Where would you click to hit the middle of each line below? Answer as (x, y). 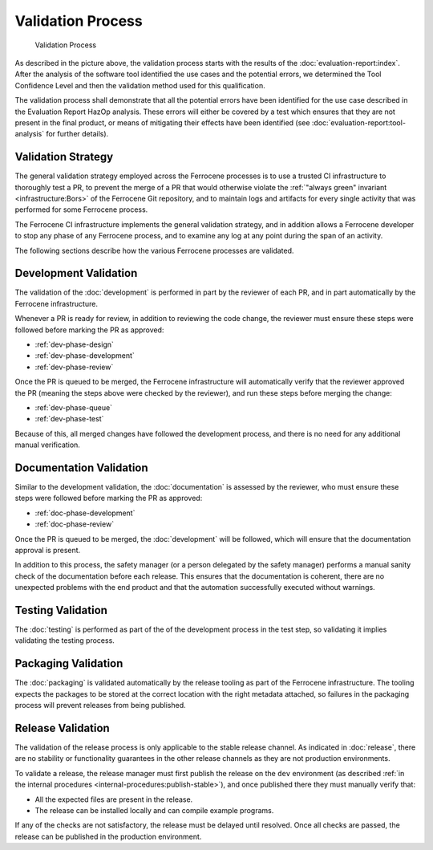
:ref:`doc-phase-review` (75, 524)
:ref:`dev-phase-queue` (73, 407)
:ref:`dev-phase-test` (69, 419)
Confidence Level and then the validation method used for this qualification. (140, 85)
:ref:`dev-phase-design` (74, 344)
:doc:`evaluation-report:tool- (359, 122)
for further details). (77, 134)
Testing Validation (61, 610)
